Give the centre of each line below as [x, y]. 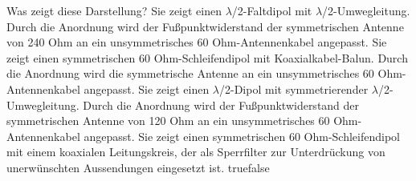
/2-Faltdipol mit [272, 10]
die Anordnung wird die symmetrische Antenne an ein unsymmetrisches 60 [190, 73]
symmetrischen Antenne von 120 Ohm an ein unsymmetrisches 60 [168, 121]
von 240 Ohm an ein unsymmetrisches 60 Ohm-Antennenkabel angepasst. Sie [197, 42]
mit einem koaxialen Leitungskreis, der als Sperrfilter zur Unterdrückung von [196, 152]
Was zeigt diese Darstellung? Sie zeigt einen [114, 10]
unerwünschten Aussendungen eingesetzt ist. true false [138, 167]
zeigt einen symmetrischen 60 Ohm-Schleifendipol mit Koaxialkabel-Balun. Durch [207, 57]
